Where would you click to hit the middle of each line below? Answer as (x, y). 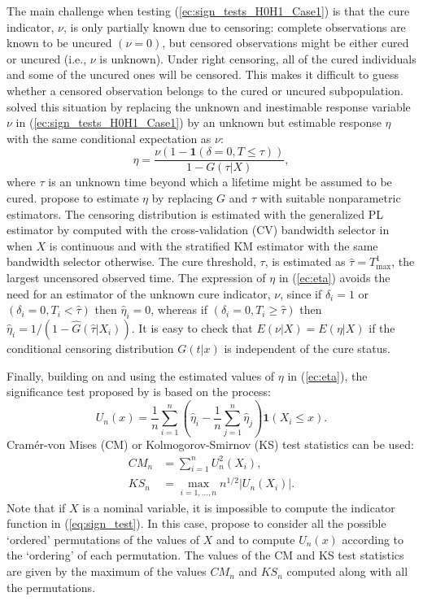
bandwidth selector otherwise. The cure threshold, (131, 261)
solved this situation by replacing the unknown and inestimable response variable (209, 106)
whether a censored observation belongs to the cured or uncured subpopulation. (205, 90)
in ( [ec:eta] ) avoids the (334, 277)
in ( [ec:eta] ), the (327, 375)
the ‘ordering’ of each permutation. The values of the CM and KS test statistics (205, 555)
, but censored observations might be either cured (286, 43)
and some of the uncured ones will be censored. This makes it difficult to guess (203, 74)
